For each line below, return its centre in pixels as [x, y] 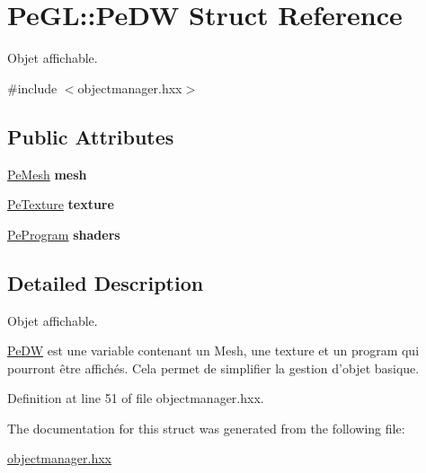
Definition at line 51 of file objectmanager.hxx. [136, 398]
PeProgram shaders [64, 234]
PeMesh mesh [47, 174]
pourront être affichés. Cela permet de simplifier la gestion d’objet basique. [213, 368]
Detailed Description [106, 282]
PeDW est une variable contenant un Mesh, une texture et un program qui [213, 350]
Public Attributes [91, 136]
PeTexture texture [61, 204]
